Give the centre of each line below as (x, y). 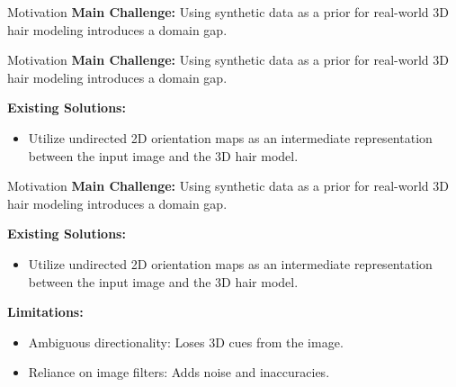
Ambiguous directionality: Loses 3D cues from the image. (186, 342)
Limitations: (45, 312)
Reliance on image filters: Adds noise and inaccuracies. (179, 372)
